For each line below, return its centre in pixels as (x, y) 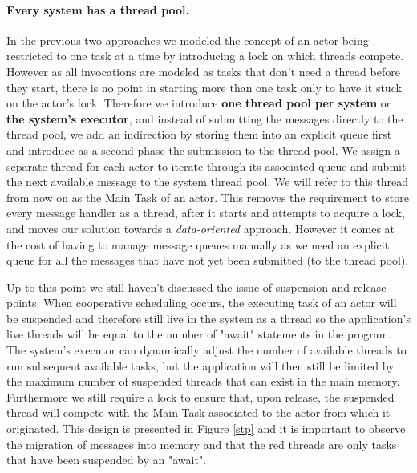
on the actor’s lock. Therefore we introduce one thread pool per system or (199, 103)
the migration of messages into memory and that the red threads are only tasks (202, 444)
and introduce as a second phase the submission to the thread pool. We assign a (203, 150)
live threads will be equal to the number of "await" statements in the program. (199, 334)
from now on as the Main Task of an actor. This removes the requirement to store (208, 197)
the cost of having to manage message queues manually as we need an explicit (198, 244)
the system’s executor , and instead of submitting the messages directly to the (205, 118)
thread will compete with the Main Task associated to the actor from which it (198, 412)
